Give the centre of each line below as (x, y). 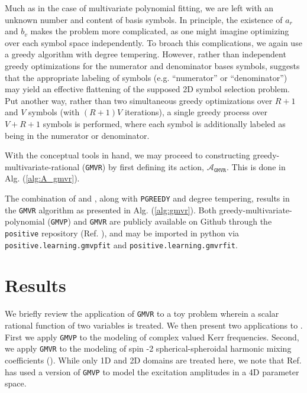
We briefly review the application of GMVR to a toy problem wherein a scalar (142, 314)
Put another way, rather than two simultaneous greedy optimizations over (139, 100)
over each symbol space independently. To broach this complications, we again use (153, 42)
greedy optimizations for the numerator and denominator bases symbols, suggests (152, 65)
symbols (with (54, 112)
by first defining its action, (156, 166)
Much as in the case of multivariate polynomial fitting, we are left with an (139, 8)
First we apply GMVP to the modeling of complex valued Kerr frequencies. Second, (152, 337)
